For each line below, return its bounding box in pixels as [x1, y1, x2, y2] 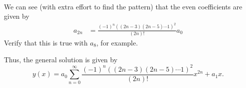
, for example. [96, 37, 138, 47]
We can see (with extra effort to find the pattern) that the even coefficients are [4, 1, 243, 11]
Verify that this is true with [4, 37, 88, 47]
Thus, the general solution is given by [4, 54, 118, 64]
